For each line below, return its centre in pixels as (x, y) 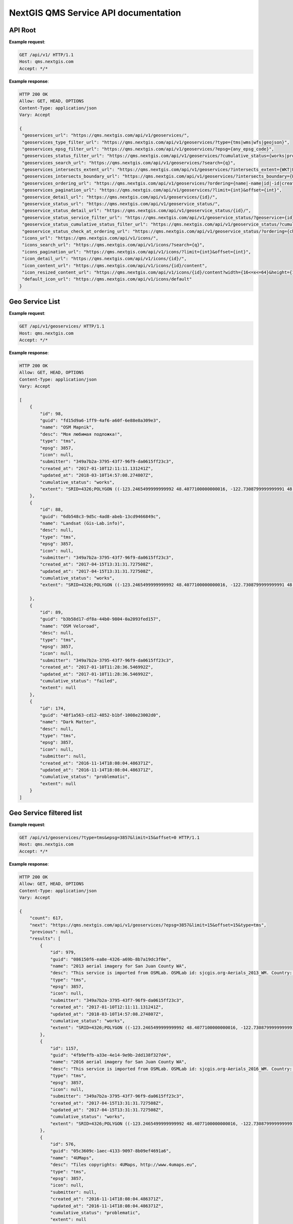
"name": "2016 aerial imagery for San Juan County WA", (118, 1062)
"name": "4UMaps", (72, 1158)
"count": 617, (46, 918)
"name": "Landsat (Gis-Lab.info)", (83, 523)
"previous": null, (52, 932)
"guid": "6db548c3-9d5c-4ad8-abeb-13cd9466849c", (100, 516)
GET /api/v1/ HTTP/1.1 (46, 55)
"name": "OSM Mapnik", (67, 427)
